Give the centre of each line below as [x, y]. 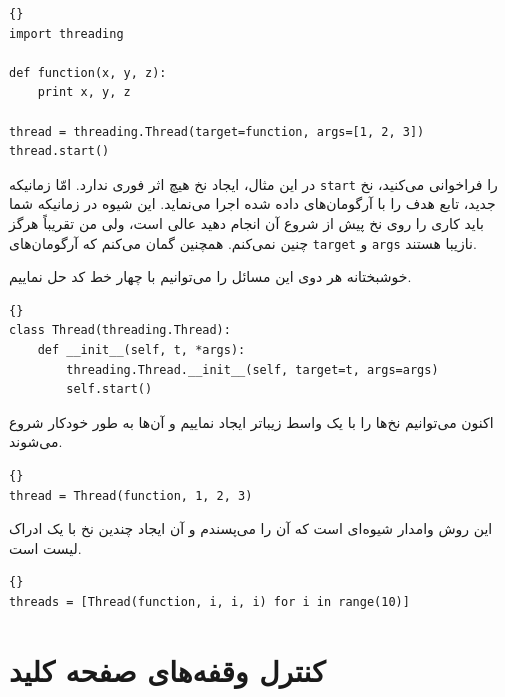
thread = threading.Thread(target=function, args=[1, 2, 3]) [217, 131]
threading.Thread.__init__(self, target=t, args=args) [252, 369]
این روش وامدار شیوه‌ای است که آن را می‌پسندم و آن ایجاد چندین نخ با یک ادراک [251, 528]
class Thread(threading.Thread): [120, 330]
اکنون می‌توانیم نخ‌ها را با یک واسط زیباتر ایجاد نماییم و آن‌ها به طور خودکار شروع [251, 421]
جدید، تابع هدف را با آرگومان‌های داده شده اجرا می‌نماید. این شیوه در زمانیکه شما [252, 203]
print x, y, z [84, 92]
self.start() [109, 389]
